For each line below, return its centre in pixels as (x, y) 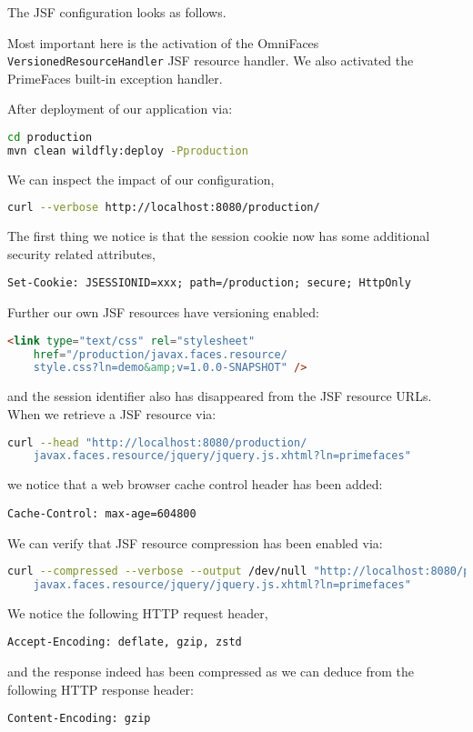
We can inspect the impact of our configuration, (141, 179)
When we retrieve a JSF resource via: (112, 413)
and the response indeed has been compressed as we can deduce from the (211, 672)
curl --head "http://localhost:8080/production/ (157, 442)
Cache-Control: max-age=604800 (102, 513)
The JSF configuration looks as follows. (117, 12)
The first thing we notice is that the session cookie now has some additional (219, 236)
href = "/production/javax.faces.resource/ (160, 354)
